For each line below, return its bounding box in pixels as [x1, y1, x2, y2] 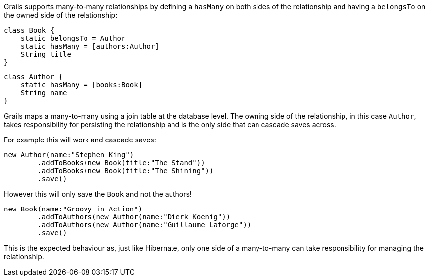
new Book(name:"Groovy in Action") [4, 205, 143, 213]
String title [20, 50, 71, 58]
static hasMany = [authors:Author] [20, 42, 159, 50]
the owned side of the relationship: [4, 11, 118, 19]
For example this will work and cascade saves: [4, 136, 156, 144]
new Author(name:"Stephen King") [4, 151, 134, 159]
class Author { [4, 73, 63, 81]
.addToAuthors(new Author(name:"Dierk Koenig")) [37, 213, 231, 221]
